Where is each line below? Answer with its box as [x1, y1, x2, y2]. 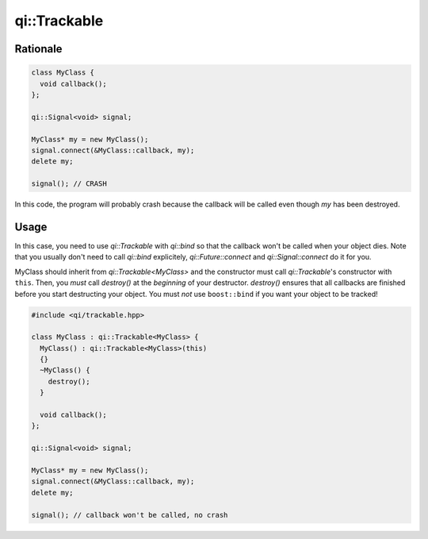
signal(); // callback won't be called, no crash [31, 510, 228, 519]
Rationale [14, 42, 63, 56]
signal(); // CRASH [31, 179, 107, 188]
